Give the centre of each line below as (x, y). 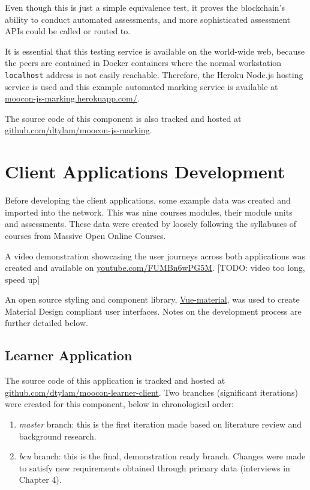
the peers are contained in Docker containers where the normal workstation (143, 63)
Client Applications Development (145, 171)
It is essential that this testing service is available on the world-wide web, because (155, 51)
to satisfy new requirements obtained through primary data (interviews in (154, 467)
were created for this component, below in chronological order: (119, 404)
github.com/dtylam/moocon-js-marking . (79, 130)
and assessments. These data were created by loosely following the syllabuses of (151, 224)
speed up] (22, 279)
